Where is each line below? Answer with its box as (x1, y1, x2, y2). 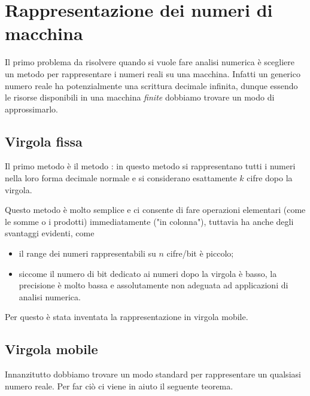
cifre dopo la (247, 172, 293, 184)
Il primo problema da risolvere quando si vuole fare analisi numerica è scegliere (5, 56, 294, 68)
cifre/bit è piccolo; (166, 247, 234, 260)
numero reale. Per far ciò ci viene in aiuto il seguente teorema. (5, 379, 233, 392)
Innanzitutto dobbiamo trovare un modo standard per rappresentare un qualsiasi (5, 368, 301, 380)
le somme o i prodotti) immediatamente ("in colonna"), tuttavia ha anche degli (5, 215, 294, 227)
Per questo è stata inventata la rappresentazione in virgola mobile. (5, 310, 248, 323)
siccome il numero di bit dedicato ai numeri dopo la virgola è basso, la (19, 267, 277, 279)
